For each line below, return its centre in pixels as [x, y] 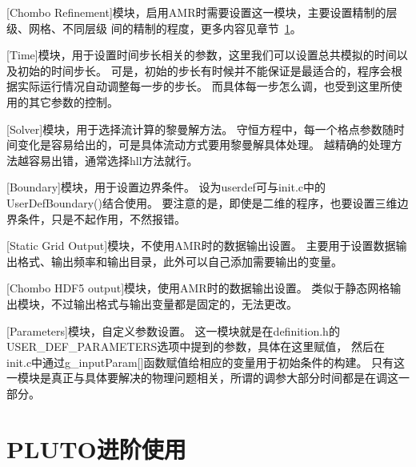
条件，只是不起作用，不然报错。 [101, 218]
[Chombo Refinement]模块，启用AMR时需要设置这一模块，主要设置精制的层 [202, 12]
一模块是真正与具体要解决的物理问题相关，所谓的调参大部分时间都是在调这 [202, 378]
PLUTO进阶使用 [96, 448]
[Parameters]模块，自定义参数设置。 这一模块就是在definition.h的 [173, 330]
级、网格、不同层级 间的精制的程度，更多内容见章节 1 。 [154, 28]
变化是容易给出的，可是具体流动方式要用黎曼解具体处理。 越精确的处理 [204, 145]
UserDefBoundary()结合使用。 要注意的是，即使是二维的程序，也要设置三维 [202, 202]
